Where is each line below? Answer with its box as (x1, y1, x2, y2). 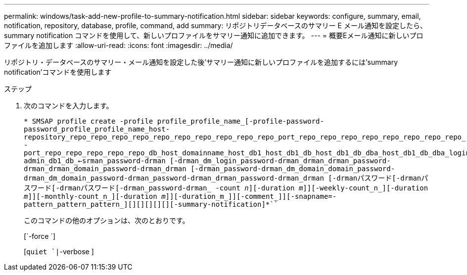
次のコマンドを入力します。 (24, 101, 113, 110)
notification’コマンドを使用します (4, 68, 112, 76)
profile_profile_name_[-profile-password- (157, 117, 324, 125)
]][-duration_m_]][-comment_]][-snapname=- (165, 192, 337, 200)
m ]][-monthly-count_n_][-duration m (24, 192, 166, 200)
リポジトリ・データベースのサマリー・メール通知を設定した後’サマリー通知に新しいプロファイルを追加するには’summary (4, 58, 398, 66)
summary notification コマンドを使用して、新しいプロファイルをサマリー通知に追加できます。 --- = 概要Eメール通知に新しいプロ (4, 31, 423, 40)
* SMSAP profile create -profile (24, 117, 153, 125)
